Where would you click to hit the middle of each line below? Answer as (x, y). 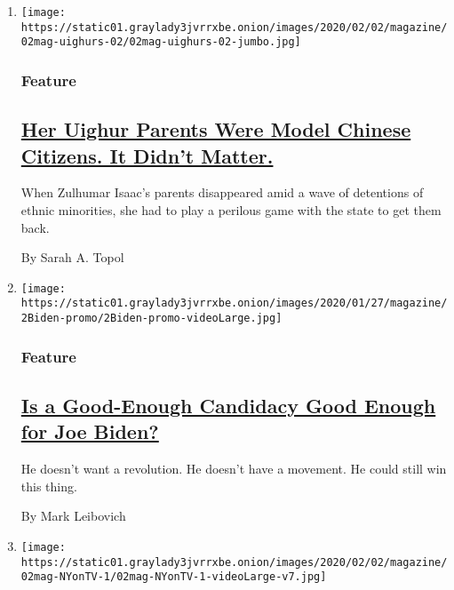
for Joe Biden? (90, 431)
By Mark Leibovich (73, 516)
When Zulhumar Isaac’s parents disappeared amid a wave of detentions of (222, 192)
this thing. (49, 486)
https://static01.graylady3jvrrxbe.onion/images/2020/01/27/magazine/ (234, 303)
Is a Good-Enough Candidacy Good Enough (228, 405)
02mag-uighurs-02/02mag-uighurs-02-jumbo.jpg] (161, 42)
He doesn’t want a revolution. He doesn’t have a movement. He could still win (234, 469)
